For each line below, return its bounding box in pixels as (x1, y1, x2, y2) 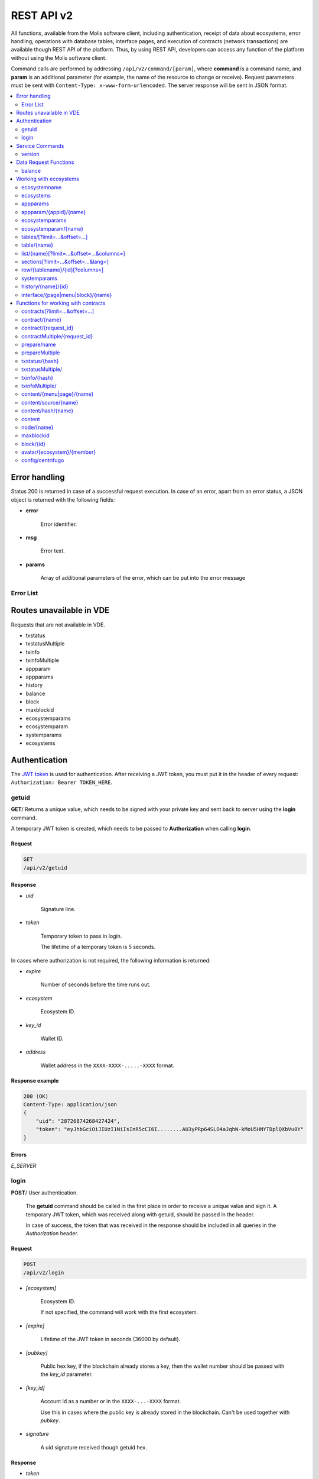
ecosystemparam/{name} (21, 225, 84, 232)
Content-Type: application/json (23, 1101, 118, 1108)
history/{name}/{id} (21, 283, 69, 290)
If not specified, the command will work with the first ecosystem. (40, 1309, 198, 1316)
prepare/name (21, 341, 56, 348)
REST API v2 (11, 9, 73, 22)
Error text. (40, 547, 65, 554)
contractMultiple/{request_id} (21, 332, 93, 340)
